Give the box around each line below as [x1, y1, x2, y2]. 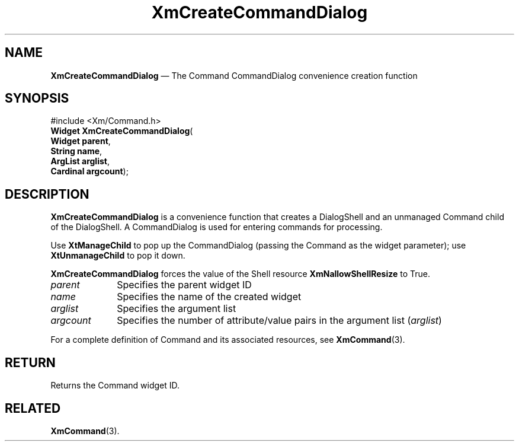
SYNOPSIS [5, 91, 69, 106]
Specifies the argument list [117, 302, 236, 315]
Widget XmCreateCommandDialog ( [50, 126, 193, 136]
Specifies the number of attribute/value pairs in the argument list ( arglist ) [117, 314, 442, 327]
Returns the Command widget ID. [50, 380, 180, 391]
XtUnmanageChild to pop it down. [50, 250, 185, 261]
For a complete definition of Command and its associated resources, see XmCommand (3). [50, 334, 405, 345]
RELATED [5, 400, 61, 416]
